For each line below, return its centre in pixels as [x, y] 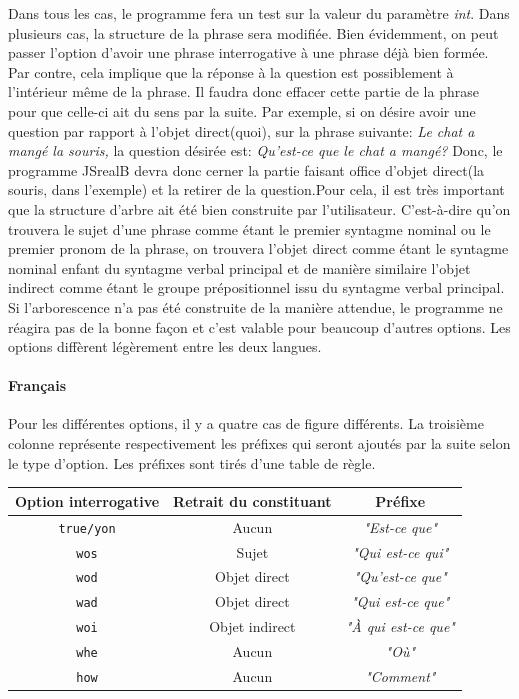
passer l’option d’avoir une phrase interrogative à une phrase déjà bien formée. [248, 52]
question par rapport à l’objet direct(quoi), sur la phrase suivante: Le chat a [241, 130]
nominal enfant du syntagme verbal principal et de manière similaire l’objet [239, 267]
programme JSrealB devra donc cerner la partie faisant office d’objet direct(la [246, 169]
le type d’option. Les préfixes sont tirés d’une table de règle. [192, 462]
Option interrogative [87, 500]
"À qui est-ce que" [400, 626]
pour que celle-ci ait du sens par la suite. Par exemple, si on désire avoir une [242, 110]
